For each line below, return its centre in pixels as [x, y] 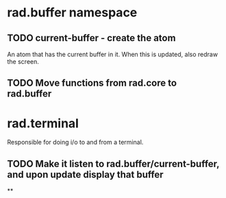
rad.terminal [43, 123]
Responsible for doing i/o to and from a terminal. [75, 143]
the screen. [23, 62]
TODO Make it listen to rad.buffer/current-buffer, [113, 163]
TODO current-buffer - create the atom [91, 38]
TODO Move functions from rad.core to [92, 83]
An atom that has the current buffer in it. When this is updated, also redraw [112, 54]
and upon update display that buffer [85, 174]
